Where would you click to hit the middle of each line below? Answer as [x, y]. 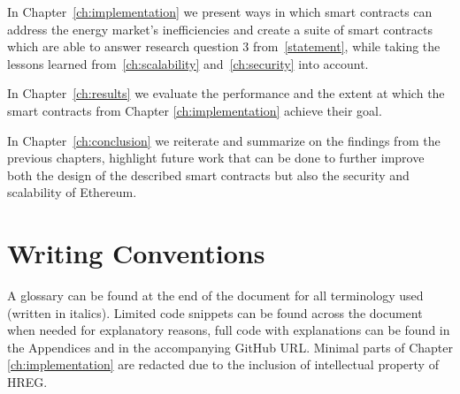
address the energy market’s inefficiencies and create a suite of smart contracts [220, 29]
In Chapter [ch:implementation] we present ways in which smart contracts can [220, 11]
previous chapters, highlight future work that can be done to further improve [216, 158]
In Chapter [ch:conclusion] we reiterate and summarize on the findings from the [224, 140]
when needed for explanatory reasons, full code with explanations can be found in [229, 330]
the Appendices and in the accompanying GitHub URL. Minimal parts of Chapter [230, 347]
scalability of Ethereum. [72, 192]
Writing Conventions [136, 253]
